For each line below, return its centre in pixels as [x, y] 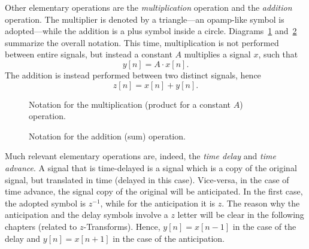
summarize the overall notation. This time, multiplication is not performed [142, 42]
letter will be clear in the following [241, 215]
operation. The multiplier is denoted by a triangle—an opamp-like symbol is [145, 19]
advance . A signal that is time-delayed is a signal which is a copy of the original [151, 167]
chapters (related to [41, 226]
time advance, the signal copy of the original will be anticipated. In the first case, [154, 191]
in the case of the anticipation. [169, 238]
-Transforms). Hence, [122, 226]
